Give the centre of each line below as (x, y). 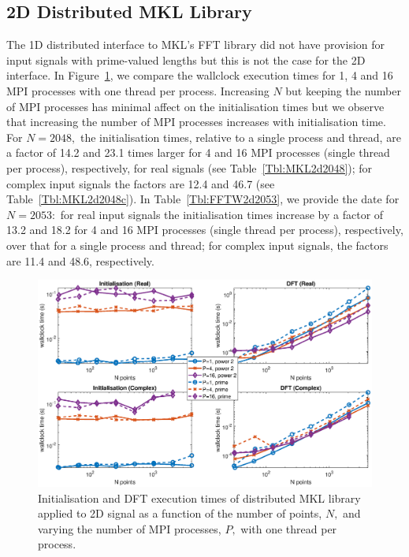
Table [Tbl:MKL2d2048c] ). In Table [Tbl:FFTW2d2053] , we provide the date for (203, 199)
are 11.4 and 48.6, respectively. (80, 260)
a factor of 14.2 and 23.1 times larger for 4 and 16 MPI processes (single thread (198, 152)
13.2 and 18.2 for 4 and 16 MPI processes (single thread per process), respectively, (205, 230)
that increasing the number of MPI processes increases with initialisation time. (196, 122)
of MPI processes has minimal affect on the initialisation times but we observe (195, 106)
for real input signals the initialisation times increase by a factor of (222, 214)
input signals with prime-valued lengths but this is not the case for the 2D (186, 59)
